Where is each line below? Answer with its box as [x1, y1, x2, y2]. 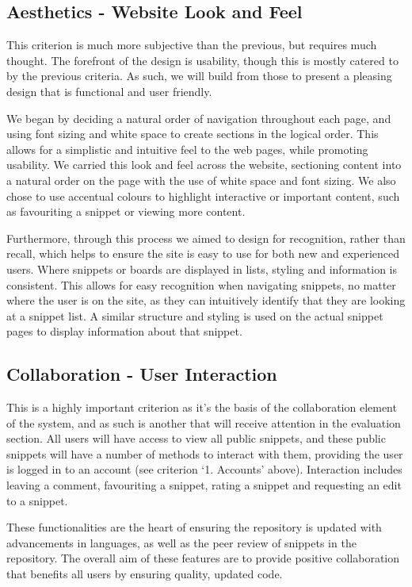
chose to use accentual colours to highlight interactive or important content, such [6, 187, 400, 204]
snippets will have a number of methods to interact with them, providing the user [6, 445, 403, 462]
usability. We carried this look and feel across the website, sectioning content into [6, 156, 402, 173]
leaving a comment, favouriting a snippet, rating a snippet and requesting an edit [6, 477, 402, 493]
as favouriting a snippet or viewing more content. [6, 203, 246, 220]
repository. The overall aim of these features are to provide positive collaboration [6, 550, 400, 566]
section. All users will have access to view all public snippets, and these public [6, 430, 386, 447]
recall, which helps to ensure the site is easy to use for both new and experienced [6, 245, 400, 262]
